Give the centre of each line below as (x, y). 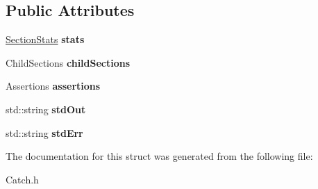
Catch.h (22, 179)
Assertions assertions (53, 86)
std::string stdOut (46, 109)
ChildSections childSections (68, 62)
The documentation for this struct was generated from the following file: (159, 156)
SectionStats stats (45, 39)
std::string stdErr (44, 132)
